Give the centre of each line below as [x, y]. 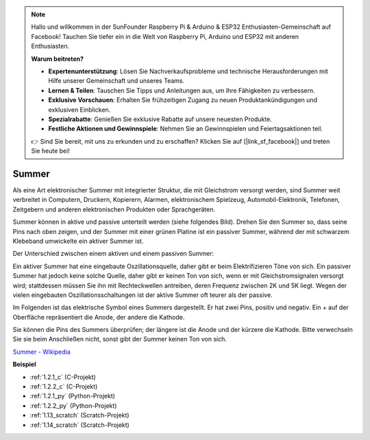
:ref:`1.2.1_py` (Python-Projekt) [73, 396]
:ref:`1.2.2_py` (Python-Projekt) [73, 405]
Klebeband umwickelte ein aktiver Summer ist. [78, 241]
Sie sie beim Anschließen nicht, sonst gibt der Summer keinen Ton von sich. [120, 339]
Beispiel [24, 364]
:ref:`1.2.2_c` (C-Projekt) [64, 387]
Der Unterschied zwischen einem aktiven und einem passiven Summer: [113, 254]
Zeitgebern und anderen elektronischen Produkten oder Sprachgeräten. [114, 209]
